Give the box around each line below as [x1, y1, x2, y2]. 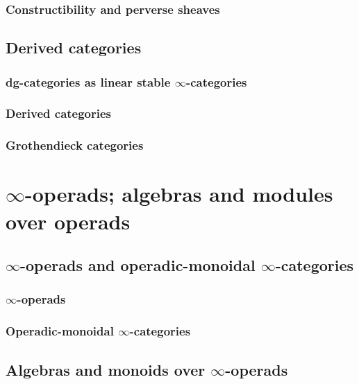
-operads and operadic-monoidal [20, 254, 256, 276]
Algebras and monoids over [6, 358, 206, 380]
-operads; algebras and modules [25, 180, 333, 208]
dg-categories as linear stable [6, 73, 171, 90]
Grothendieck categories [6, 137, 144, 154]
